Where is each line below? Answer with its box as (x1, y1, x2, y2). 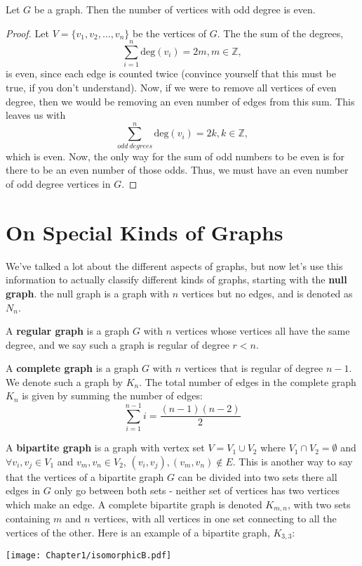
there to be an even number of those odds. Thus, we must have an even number (6, 162, 349, 177)
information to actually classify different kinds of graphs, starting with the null (6, 272, 347, 287)
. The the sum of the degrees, (217, 25, 344, 40)
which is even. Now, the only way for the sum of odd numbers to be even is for (6, 148, 344, 163)
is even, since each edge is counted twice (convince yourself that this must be (6, 66, 336, 81)
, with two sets (287, 496, 351, 511)
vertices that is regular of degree (184, 361, 323, 375)
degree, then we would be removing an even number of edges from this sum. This (6, 94, 355, 108)
